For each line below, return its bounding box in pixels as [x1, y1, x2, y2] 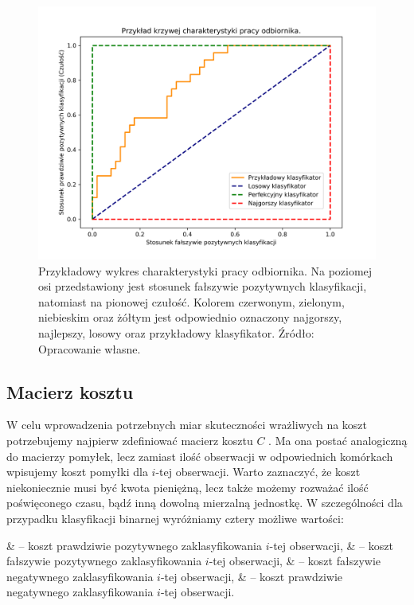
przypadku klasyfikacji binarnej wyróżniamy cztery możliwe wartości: [6, 509, 344, 526]
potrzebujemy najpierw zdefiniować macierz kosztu [6, 431, 253, 448]
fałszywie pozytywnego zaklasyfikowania [6, 552, 202, 569]
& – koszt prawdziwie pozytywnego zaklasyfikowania [6, 537, 263, 553]
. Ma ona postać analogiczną [268, 431, 408, 448]
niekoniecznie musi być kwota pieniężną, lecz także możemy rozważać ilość [6, 478, 369, 495]
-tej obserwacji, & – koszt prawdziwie [160, 568, 343, 584]
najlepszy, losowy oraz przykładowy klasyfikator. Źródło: [38, 324, 314, 341]
